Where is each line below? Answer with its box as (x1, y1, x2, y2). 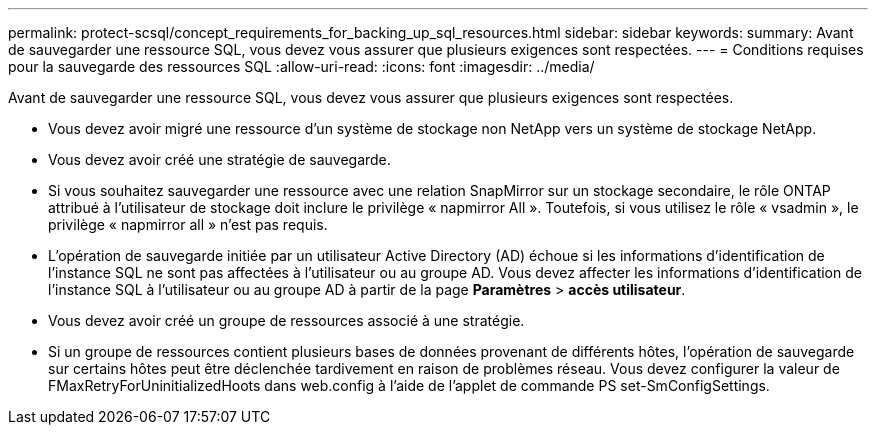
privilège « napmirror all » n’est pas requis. (48, 216, 328, 233)
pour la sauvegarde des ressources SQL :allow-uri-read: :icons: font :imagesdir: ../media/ (8, 58, 595, 75)
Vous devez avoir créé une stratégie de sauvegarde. (48, 151, 391, 168)
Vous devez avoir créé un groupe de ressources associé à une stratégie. (48, 312, 525, 329)
